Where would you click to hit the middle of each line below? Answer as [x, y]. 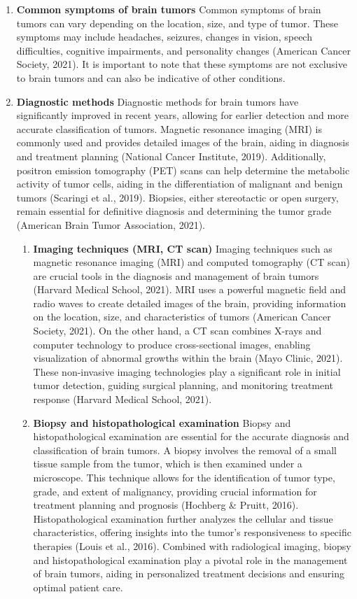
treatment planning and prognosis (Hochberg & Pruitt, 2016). [166, 505]
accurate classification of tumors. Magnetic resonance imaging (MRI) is [169, 128]
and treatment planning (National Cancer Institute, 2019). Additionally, [171, 156]
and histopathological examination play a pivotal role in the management [190, 559]
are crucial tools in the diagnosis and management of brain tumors [176, 275]
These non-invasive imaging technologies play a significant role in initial [187, 371]
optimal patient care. [78, 587]
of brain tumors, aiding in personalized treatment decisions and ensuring [189, 573]
